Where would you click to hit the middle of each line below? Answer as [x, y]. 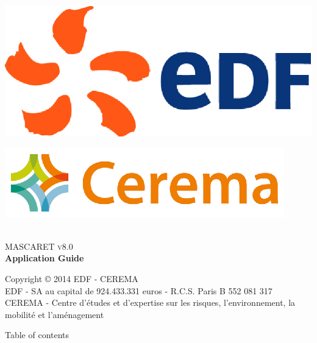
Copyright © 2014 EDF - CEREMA [72, 278]
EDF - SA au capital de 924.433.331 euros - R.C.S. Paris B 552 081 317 [139, 290]
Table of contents [37, 335]
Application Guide [45, 258]
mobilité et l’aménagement [55, 314]
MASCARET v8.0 [39, 246]
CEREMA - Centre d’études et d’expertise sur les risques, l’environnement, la [150, 302]
